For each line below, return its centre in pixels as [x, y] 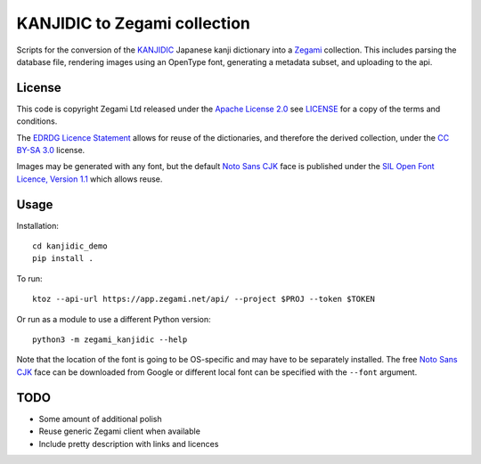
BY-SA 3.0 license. [51, 151]
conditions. [37, 121]
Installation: [38, 225]
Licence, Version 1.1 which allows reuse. [90, 179]
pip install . [63, 259]
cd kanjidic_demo [70, 246]
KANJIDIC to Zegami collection [134, 23]
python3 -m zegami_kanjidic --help [110, 340]
